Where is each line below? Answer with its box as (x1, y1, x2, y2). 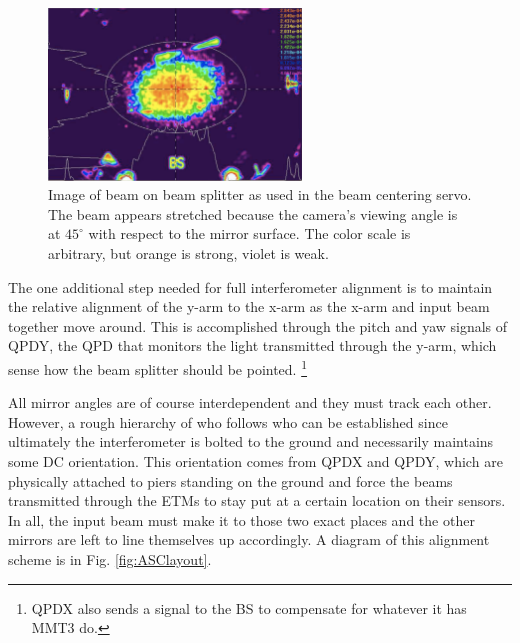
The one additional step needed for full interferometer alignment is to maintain (8, 276, 493, 297)
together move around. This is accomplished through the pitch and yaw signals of (8, 315, 508, 336)
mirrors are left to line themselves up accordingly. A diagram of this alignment (8, 529, 490, 550)
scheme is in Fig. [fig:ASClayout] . (8, 549, 212, 569)
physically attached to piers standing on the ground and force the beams (8, 470, 453, 491)
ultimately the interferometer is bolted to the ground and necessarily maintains (8, 431, 494, 452)
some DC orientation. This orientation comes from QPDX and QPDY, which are (8, 451, 503, 472)
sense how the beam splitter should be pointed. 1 (8, 356, 308, 379)
